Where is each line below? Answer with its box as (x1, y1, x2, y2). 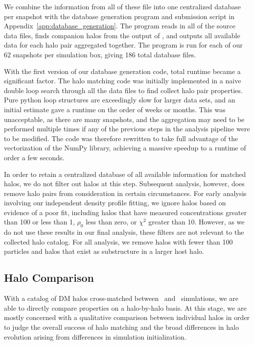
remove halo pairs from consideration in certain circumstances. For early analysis (4, 188, 247, 198)
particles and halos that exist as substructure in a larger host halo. (4, 246, 204, 256)
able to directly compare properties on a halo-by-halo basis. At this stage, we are (4, 302, 247, 313)
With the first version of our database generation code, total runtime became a (4, 66, 241, 76)
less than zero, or (86, 217, 137, 227)
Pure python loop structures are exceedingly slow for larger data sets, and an (4, 95, 235, 105)
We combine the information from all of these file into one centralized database (4, 1, 241, 11)
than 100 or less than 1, (4, 217, 75, 227)
